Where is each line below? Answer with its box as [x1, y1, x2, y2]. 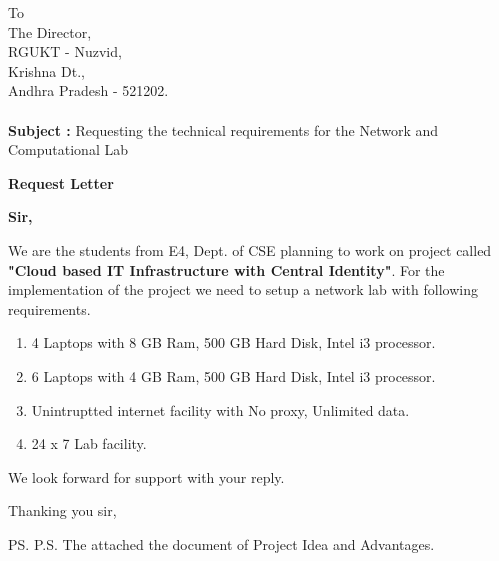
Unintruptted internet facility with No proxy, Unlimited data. [31, 399, 410, 420]
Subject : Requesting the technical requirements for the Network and [8, 119, 439, 140]
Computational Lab [8, 139, 128, 160]
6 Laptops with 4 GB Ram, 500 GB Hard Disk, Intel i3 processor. [31, 365, 436, 386]
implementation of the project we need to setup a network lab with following [8, 279, 478, 300]
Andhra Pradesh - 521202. [8, 80, 169, 101]
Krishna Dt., [8, 60, 85, 81]
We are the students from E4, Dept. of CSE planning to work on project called [8, 239, 492, 260]
